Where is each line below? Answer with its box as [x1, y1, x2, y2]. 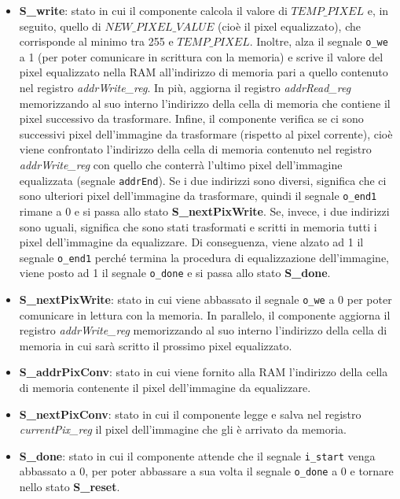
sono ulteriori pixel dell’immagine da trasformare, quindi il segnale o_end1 [19, 187, 377, 204]
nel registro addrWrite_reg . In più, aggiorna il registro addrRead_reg [19, 79, 351, 96]
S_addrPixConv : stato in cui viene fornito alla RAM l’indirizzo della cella [19, 364, 388, 380]
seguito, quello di [19, 17, 101, 34]
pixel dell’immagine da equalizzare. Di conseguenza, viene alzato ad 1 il [19, 234, 364, 250]
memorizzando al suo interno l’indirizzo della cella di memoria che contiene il [19, 94, 391, 111]
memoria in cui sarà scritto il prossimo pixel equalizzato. [19, 337, 292, 353]
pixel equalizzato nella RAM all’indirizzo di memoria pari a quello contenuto [19, 64, 388, 80]
